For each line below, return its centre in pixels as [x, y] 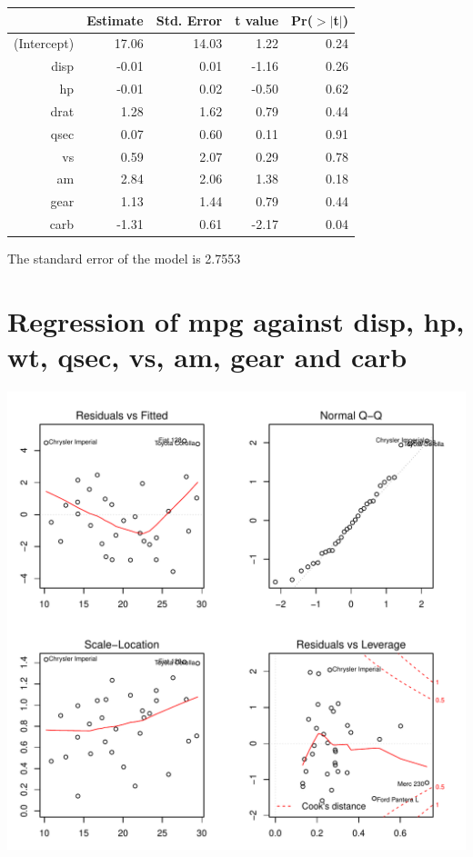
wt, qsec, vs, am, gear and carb [207, 357]
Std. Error [189, 20]
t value [257, 20]
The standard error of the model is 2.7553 [124, 259]
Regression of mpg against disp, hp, [236, 320]
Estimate [115, 20]
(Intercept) [44, 43]
